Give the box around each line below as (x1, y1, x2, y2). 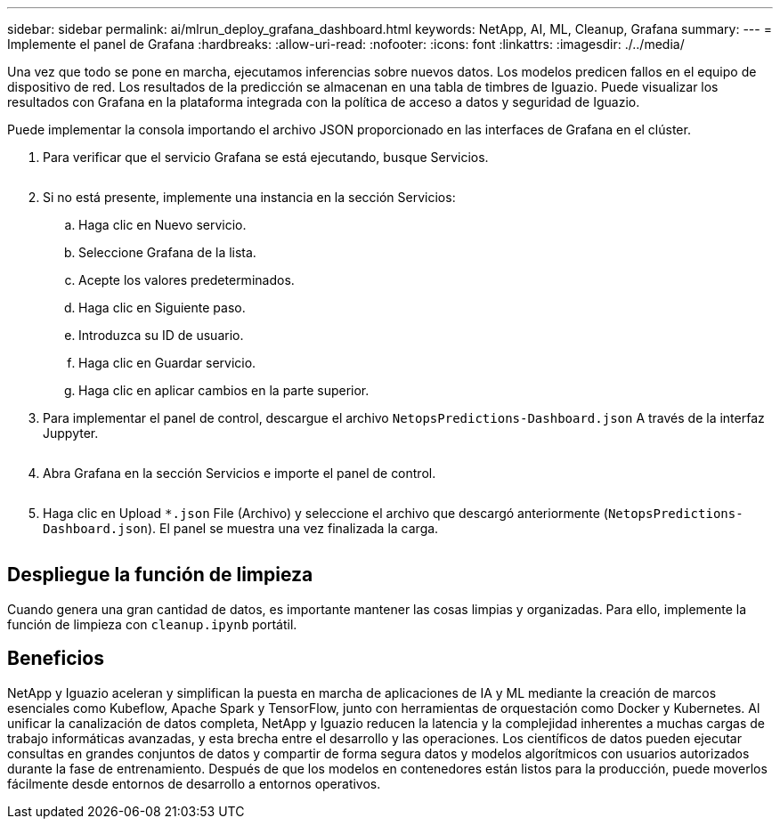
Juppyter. (43, 425, 99, 441)
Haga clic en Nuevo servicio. (78, 217, 247, 232)
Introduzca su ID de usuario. (78, 328, 244, 343)
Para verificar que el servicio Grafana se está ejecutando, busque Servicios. (43, 150, 489, 165)
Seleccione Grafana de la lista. (78, 245, 256, 260)
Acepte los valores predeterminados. (78, 272, 295, 287)
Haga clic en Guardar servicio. (78, 355, 256, 370)
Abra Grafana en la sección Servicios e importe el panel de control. (43, 466, 436, 481)
